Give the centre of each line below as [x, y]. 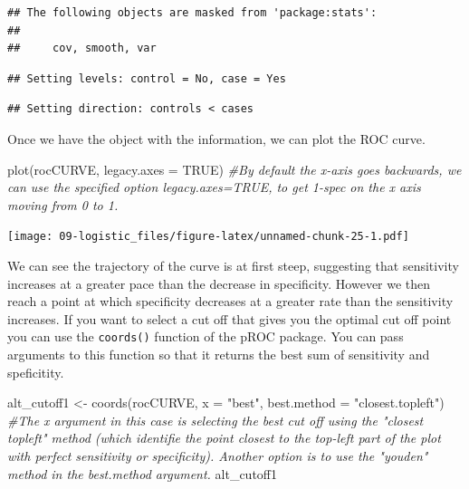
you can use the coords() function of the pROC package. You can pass [206, 336]
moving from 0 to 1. [63, 204]
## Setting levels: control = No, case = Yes [147, 78]
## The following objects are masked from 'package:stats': [192, 13]
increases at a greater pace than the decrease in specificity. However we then [219, 283]
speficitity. [36, 372]
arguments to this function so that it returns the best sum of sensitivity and [219, 355]
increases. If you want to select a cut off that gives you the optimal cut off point [230, 318]
